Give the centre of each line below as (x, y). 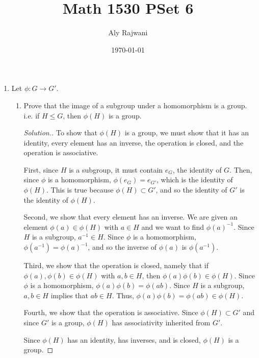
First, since (41, 169)
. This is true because (80, 190)
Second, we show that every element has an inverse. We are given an (131, 217)
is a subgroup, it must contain (116, 169)
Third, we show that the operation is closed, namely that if (116, 265)
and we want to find (173, 226)
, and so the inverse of (122, 247)
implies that (69, 295)
